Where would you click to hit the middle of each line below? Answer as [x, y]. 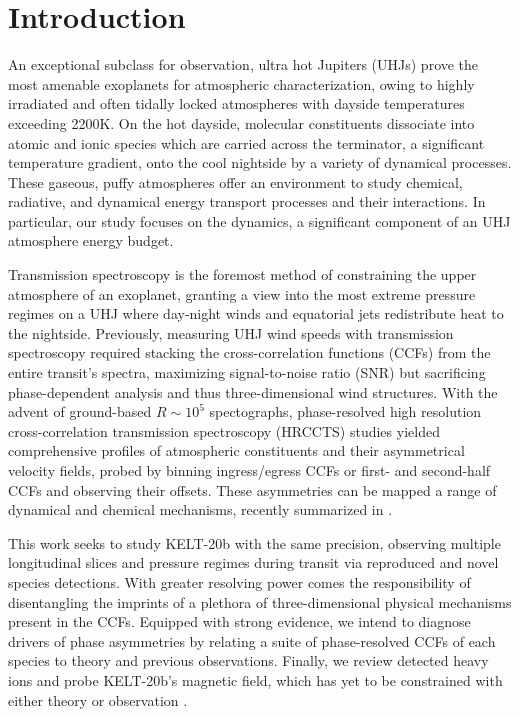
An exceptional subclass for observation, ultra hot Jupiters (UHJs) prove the [243, 64]
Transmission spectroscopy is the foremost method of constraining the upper [242, 274]
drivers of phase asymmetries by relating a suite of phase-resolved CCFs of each [252, 640]
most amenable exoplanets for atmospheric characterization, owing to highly [241, 83]
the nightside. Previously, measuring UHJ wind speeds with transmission [231, 332]
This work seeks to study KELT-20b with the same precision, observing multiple [254, 542]
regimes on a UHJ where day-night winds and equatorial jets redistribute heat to [256, 313]
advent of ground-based [80, 411]
